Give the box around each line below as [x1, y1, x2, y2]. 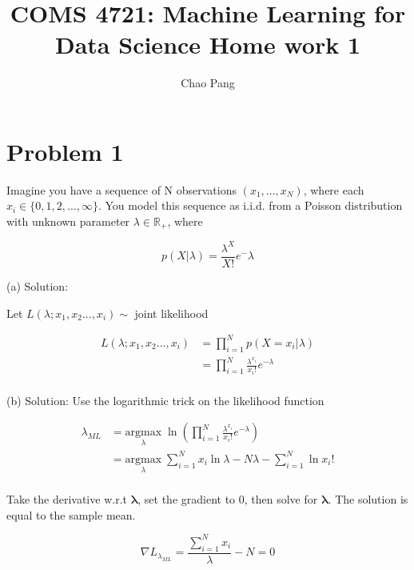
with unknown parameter [6, 213, 130, 230]
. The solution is [328, 491, 408, 508]
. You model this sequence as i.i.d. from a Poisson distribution [98, 197, 403, 214]
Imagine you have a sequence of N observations [6, 181, 237, 198]
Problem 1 [6, 134, 124, 167]
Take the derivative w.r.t [6, 491, 127, 508]
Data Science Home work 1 [55, 28, 360, 61]
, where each [303, 181, 364, 198]
